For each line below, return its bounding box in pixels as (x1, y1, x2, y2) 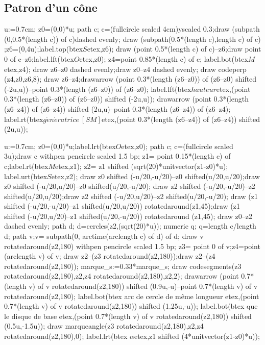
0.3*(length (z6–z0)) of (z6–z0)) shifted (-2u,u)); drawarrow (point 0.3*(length (4, 93, 249, 104)
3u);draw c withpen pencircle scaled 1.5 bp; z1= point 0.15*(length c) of (4, 151, 231, 161)
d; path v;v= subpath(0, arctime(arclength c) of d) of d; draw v (4, 231, 204, 241)
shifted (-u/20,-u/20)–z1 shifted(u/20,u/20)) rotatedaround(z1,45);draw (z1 (4, 201, 240, 211)
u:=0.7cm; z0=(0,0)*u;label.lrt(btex (4, 140, 116, 151)
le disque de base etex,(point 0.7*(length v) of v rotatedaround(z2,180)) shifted (4, 310, 252, 321)
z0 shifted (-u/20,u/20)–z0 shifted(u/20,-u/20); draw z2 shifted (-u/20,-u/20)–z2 (4, 181, 255, 191)
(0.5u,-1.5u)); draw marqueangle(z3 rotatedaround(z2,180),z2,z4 (4, 321, 204, 331)
